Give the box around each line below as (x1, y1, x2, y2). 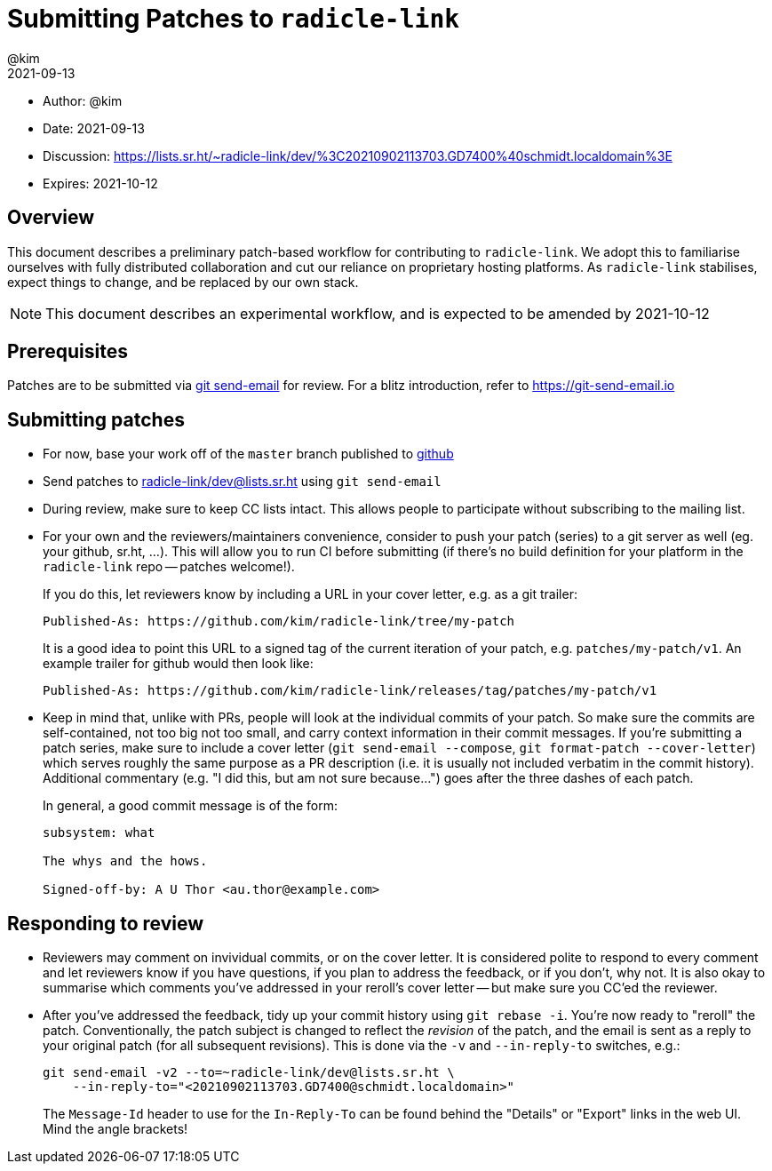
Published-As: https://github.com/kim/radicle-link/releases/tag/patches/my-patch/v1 (43, 683, 657, 698)
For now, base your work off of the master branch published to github (43, 446, 454, 462)
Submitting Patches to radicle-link (7, 4, 460, 34)
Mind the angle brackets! (43, 1121, 188, 1137)
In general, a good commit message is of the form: (43, 798, 338, 814)
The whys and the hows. (43, 854, 208, 869)
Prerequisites (7, 340, 128, 363)
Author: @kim (43, 92, 123, 108)
